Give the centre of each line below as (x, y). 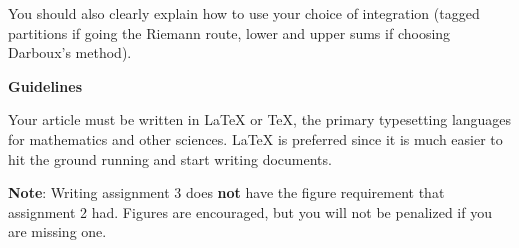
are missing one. (57, 231)
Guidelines (45, 85)
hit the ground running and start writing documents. (170, 158)
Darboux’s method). (70, 52)
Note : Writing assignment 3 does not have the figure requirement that (226, 192)
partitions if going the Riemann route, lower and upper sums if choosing (229, 32)
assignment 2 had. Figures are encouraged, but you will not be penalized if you (250, 211)
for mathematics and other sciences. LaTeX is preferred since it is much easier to (255, 138)
